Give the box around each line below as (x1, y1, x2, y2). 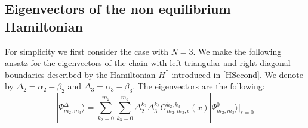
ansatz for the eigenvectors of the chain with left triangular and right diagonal (5, 57, 291, 69)
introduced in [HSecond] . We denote (171, 68, 304, 80)
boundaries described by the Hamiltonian (5, 68, 156, 80)
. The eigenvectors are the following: (133, 80, 265, 92)
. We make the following (193, 45, 282, 57)
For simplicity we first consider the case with (5, 45, 168, 57)
